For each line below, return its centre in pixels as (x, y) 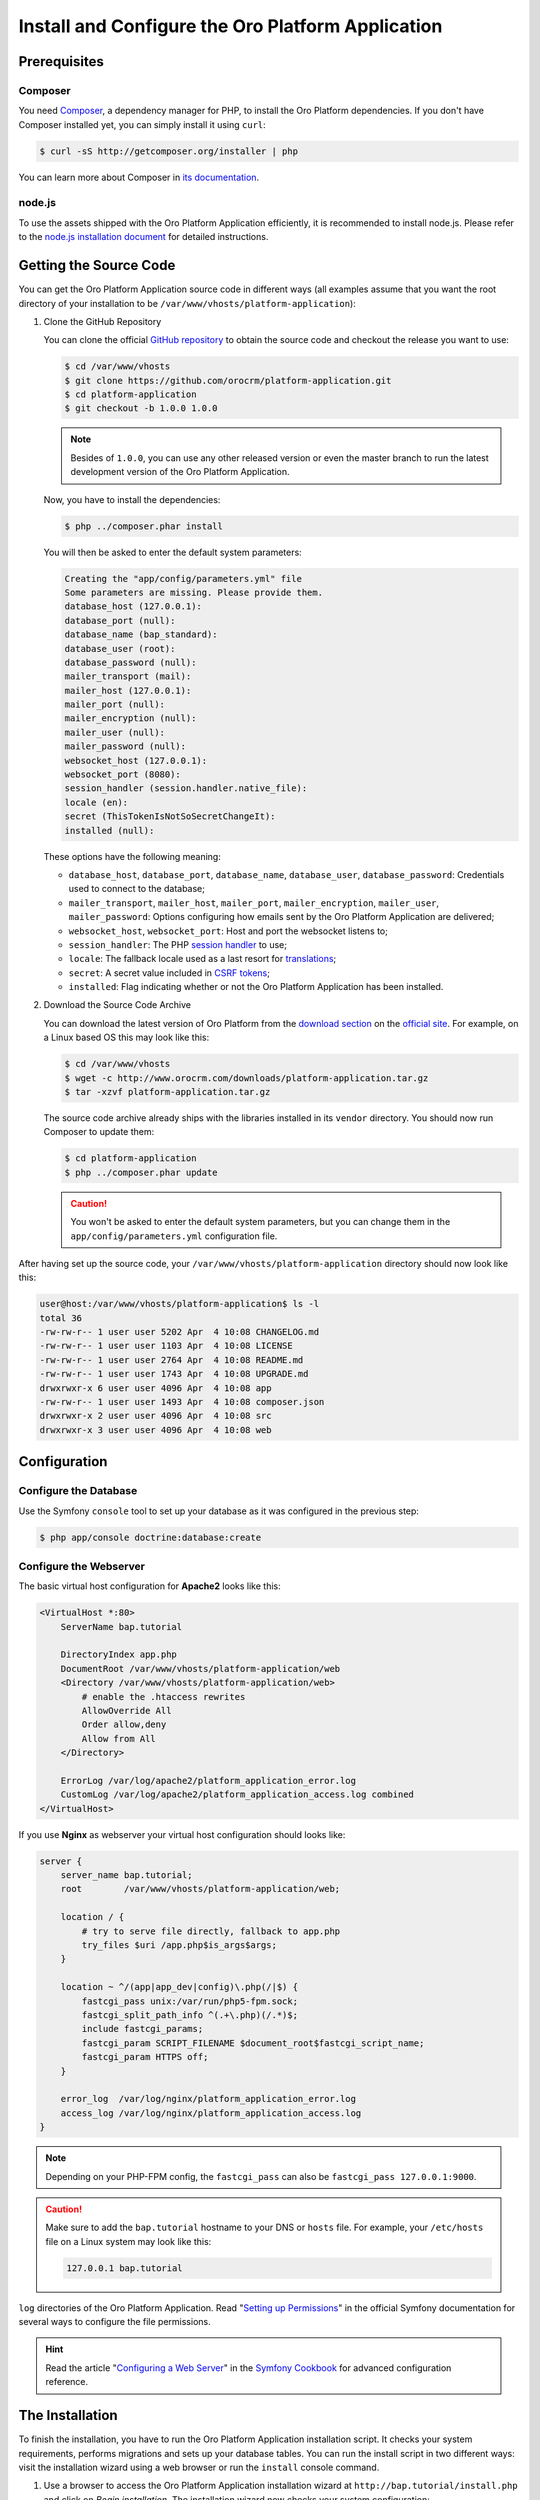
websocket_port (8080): (123, 774)
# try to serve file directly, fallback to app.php (211, 1931)
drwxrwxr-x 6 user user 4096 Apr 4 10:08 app (155, 1388)
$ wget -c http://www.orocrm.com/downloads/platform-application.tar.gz (246, 1078)
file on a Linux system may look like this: (128, 2241)
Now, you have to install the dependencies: (132, 499)
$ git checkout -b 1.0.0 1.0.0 (141, 408)
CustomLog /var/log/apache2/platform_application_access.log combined (237, 1794)
